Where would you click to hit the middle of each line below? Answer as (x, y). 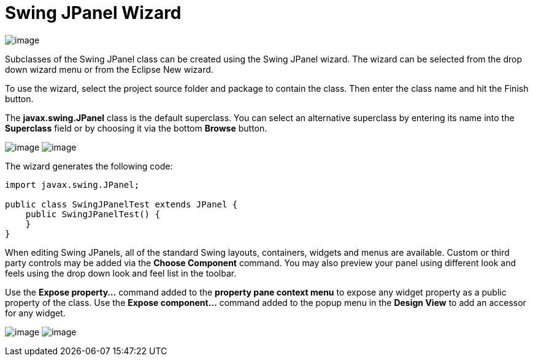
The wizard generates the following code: (89, 166)
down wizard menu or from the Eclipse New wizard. (109, 69)
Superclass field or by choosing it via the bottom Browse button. (136, 128)
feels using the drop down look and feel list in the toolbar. (121, 273)
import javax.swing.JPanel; (72, 184)
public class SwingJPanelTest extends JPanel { (121, 204)
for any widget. (35, 313)
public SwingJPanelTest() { (93, 214)
